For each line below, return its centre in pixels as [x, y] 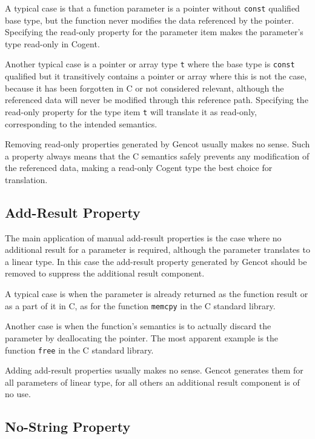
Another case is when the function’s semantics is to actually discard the [138, 326]
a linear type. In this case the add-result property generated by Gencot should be [156, 261]
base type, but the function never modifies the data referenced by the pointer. [150, 20]
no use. [18, 394]
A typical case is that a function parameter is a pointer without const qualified [152, 8]
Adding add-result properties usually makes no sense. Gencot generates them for [154, 370]
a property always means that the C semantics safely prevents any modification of [157, 156]
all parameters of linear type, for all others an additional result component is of [152, 382]
